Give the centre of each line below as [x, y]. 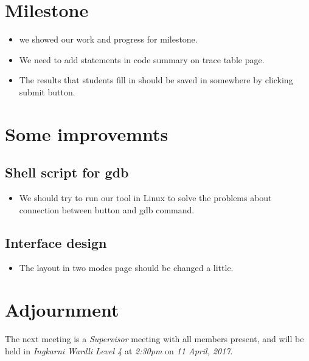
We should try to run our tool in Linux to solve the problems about [145, 198]
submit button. [47, 91]
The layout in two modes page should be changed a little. [126, 268]
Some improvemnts [87, 133]
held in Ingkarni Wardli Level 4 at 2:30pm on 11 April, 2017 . [119, 350]
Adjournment [62, 310]
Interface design [56, 242]
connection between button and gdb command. [107, 209]
